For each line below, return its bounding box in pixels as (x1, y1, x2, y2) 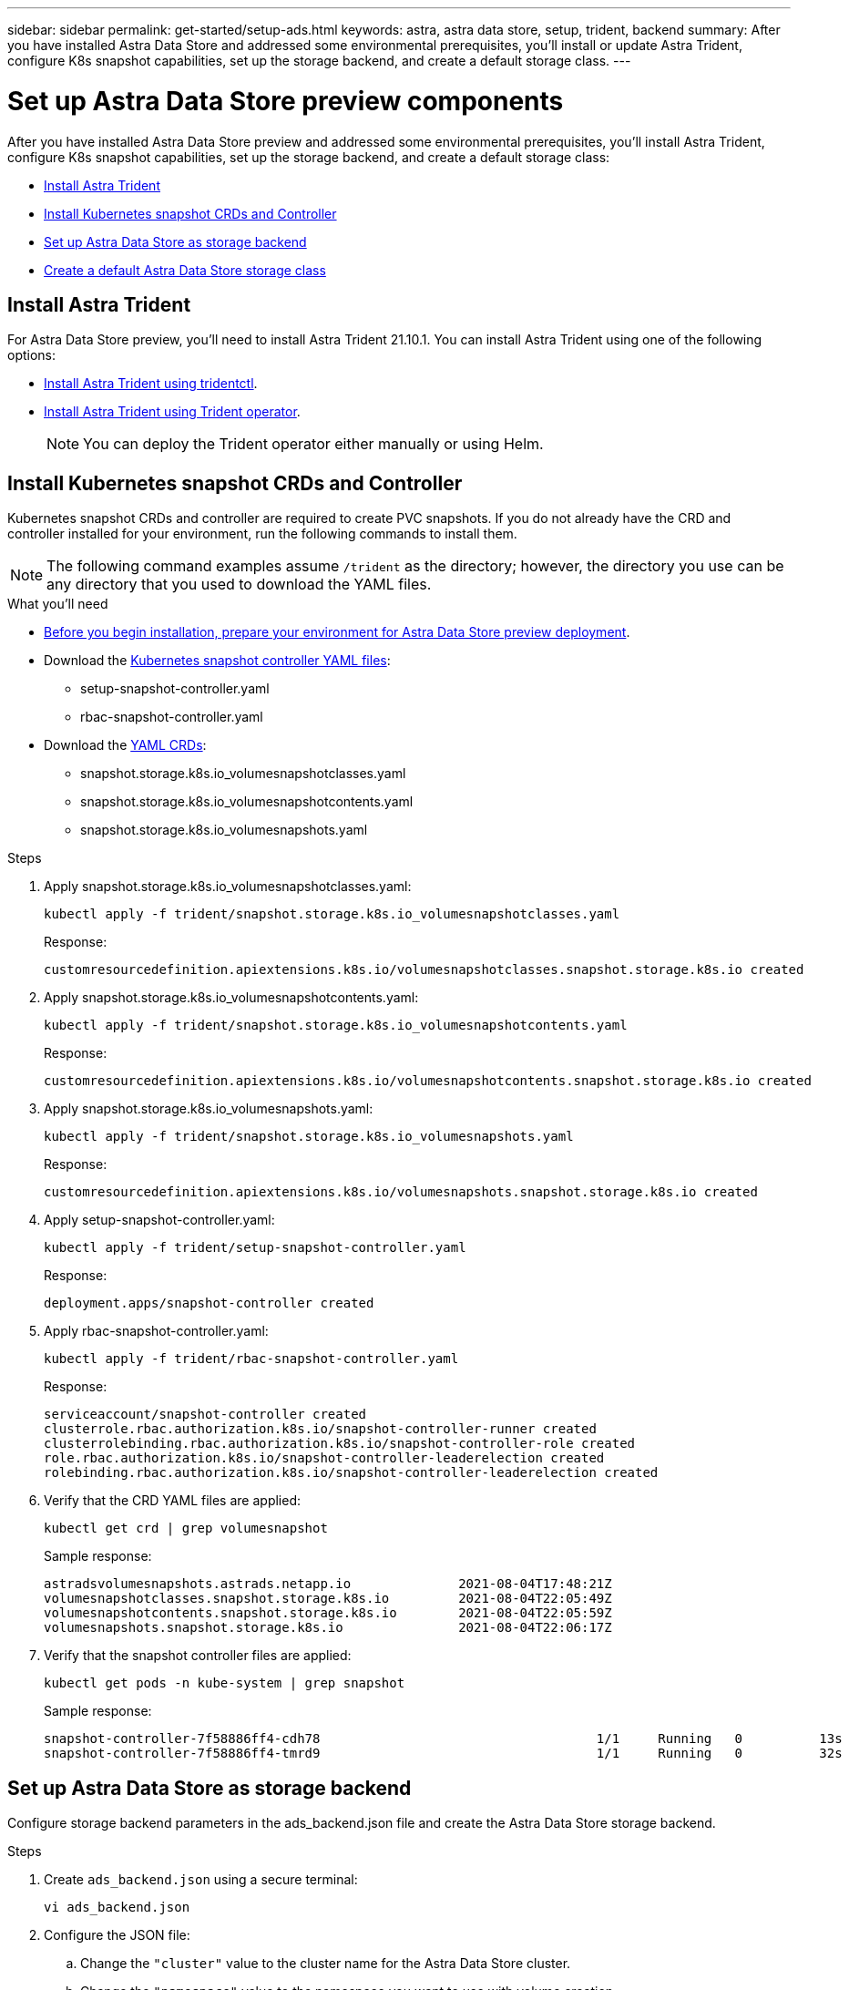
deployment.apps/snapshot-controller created (44, 1296, 374, 1311)
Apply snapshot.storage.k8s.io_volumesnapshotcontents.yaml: (44, 990, 419, 1006)
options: (7, 347, 56, 364)
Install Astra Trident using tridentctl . (44, 375, 258, 392)
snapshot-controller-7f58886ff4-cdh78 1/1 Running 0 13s (44, 1731, 843, 1747)
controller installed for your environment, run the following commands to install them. (7, 526, 517, 542)
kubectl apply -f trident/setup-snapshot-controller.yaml (44, 1240, 466, 1256)
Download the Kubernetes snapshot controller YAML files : (44, 652, 391, 669)
